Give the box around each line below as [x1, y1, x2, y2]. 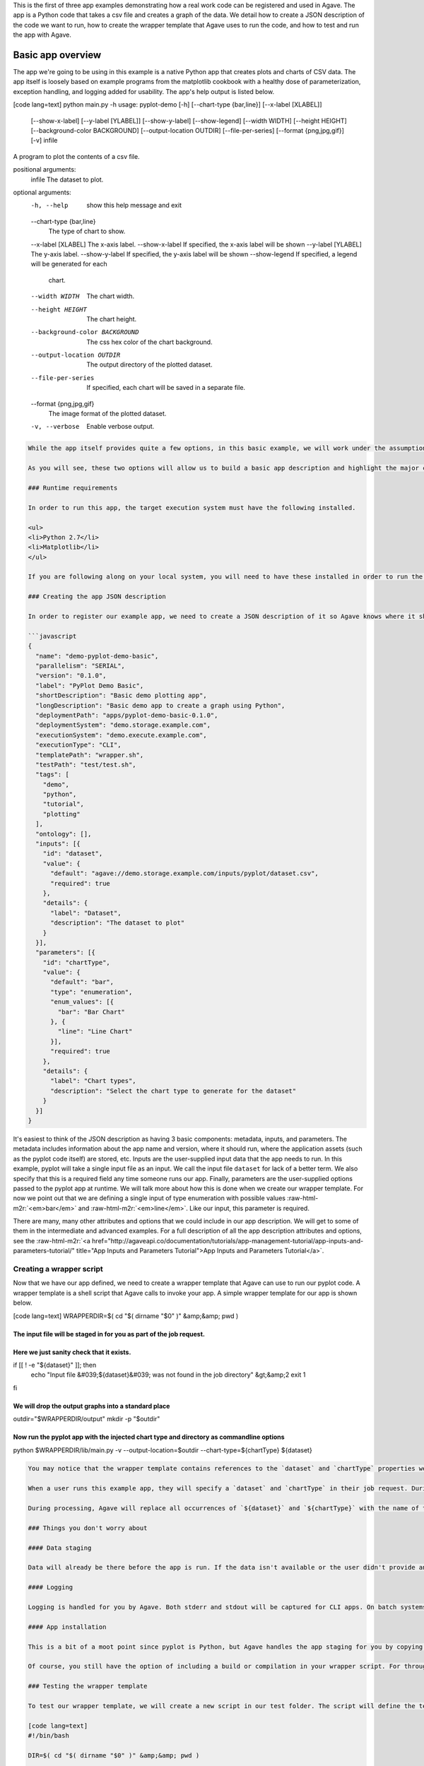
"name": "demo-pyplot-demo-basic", [35, 652, 159, 660]
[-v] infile [30, 136, 58, 145]
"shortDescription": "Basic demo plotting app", [35, 692, 208, 699]
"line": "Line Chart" [57, 1028, 133, 1036]
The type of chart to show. [48, 227, 126, 236]
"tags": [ [35, 771, 70, 778]
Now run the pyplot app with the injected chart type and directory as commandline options [13, 1433, 285, 1441]
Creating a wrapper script [13, 1264, 103, 1274]
